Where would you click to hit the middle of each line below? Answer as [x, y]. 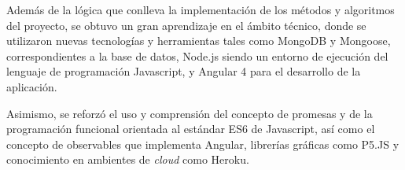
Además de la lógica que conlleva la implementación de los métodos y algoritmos [201, 9]
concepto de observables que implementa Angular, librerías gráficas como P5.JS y [203, 144]
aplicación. [32, 86]
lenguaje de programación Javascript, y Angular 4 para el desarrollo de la [184, 71]
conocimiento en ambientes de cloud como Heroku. [128, 159]
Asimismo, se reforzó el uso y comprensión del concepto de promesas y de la [190, 113]
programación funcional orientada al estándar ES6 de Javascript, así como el [191, 129]
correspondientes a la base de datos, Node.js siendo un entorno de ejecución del [197, 55]
